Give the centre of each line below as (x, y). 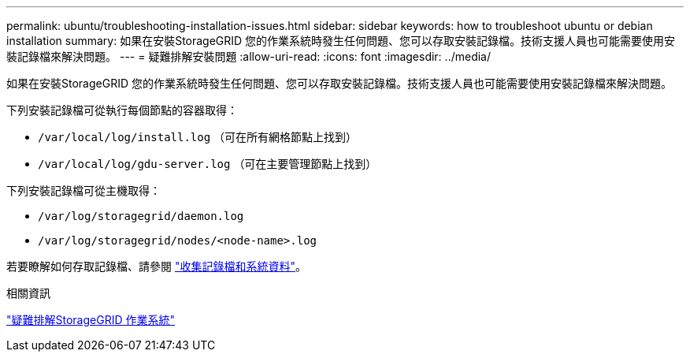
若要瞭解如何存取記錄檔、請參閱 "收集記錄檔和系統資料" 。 (156, 266)
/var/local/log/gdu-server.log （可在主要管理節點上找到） (208, 164)
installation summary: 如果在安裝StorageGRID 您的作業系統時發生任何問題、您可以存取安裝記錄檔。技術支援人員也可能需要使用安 (341, 41)
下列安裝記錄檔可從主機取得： (83, 190)
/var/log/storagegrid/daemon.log (141, 216)
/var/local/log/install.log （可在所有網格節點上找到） (198, 137)
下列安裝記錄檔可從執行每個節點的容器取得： (122, 110)
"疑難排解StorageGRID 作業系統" (91, 320)
